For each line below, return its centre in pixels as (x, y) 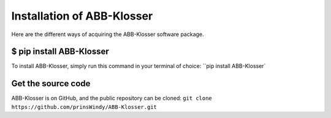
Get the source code (51, 83)
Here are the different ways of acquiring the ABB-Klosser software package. (108, 34)
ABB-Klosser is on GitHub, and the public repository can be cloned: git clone (112, 98)
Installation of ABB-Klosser (82, 16)
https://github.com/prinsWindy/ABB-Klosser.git (84, 107)
